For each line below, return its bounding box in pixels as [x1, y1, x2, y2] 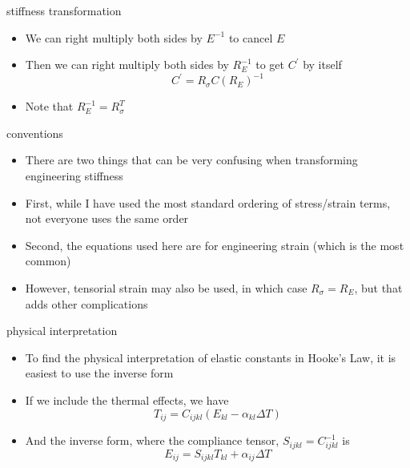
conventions [6, 124, 63, 141]
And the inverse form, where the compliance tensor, [25, 432, 279, 449]
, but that [354, 280, 403, 297]
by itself [303, 56, 342, 73]
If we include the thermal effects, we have [25, 392, 229, 408]
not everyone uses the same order [25, 210, 189, 227]
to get [255, 56, 284, 73]
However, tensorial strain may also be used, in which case [25, 280, 307, 297]
